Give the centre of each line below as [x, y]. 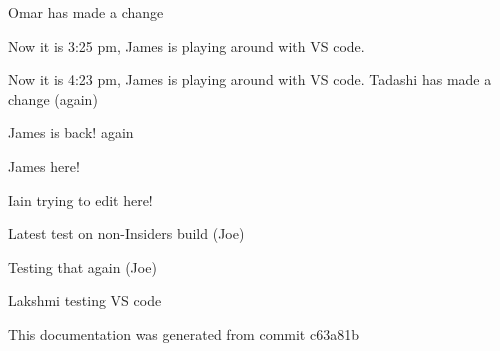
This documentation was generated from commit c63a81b [183, 333]
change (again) [53, 98]
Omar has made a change [86, 12]
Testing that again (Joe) [82, 266]
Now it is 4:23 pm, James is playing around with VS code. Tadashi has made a [250, 79]
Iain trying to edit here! [80, 199]
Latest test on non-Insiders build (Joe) [126, 233]
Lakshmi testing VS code [85, 300]
